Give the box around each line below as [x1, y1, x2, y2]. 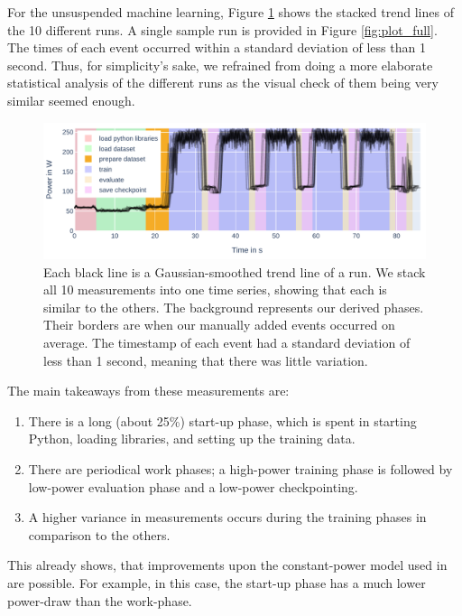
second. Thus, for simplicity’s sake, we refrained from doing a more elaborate [7, 55, 433, 74]
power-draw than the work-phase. [7, 591, 192, 610]
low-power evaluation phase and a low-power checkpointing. [28, 477, 358, 496]
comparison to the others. [28, 525, 171, 544]
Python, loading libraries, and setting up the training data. [28, 429, 356, 448]
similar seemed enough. [7, 90, 135, 109]
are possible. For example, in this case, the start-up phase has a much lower [7, 574, 426, 593]
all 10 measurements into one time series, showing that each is [43, 280, 387, 299]
